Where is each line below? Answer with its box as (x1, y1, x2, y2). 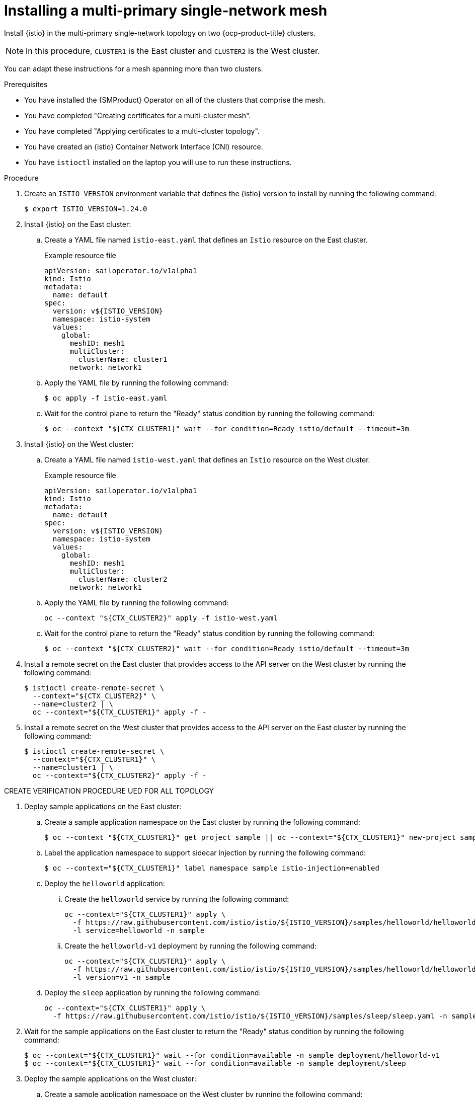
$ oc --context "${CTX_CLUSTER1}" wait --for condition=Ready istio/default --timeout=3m (44, 424, 409, 433)
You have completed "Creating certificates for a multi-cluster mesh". (24, 111, 251, 120)
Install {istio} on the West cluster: (24, 439, 134, 448)
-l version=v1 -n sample (72, 973, 171, 981)
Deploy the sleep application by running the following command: (44, 988, 261, 997)
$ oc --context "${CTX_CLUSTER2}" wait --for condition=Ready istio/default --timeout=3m (44, 644, 409, 653)
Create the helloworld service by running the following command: (64, 894, 289, 903)
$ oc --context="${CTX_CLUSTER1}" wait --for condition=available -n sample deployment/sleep (24, 1059, 406, 1067)
